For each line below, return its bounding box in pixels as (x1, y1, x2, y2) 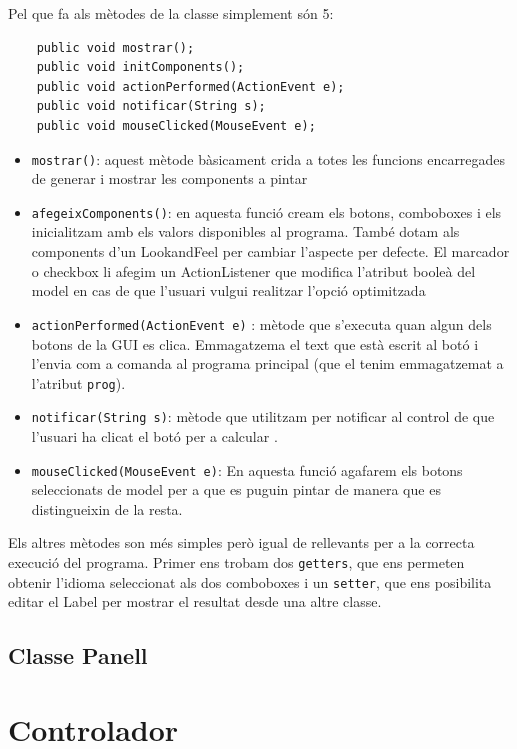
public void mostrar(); (36, 40, 195, 55)
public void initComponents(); (36, 60, 245, 75)
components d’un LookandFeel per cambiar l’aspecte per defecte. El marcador (31, 241, 510, 262)
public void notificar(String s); (36, 99, 266, 114)
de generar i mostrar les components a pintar (31, 168, 308, 189)
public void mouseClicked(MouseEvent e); (36, 118, 316, 133)
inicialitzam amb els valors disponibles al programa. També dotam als (31, 221, 460, 242)
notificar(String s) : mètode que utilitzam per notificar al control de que (31, 406, 495, 427)
